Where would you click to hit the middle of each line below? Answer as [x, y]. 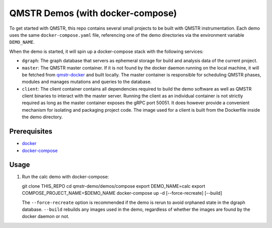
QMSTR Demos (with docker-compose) [93, 13]
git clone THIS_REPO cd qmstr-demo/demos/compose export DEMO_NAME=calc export [114, 186]
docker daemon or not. [46, 216]
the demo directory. [42, 117]
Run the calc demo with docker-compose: [65, 177]
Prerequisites [31, 132]
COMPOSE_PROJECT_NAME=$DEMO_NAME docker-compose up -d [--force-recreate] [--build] [122, 193]
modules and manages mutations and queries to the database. [87, 82]
